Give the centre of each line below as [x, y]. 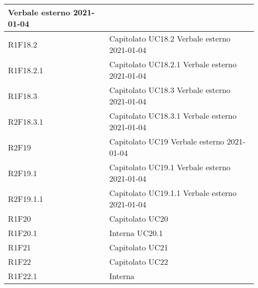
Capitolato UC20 [139, 218]
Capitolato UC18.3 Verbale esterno [170, 90]
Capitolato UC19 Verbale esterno [167, 141]
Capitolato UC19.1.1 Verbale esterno [173, 193]
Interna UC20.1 [136, 233]
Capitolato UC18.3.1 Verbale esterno [173, 116]
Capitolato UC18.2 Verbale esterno [170, 38]
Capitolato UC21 [139, 247]
